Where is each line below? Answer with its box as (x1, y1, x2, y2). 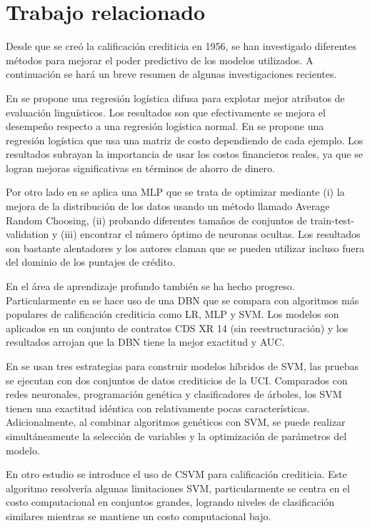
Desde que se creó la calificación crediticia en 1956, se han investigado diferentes (6, 39, 357, 54)
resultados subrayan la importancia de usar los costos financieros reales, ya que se (6, 146, 363, 161)
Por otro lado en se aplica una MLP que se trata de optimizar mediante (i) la (6, 184, 345, 199)
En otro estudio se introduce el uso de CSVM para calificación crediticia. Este (6, 467, 347, 482)
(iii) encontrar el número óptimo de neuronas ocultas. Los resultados (61, 226, 361, 241)
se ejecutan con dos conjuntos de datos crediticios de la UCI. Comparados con (6, 372, 348, 387)
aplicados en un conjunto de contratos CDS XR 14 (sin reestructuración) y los (6, 320, 349, 335)
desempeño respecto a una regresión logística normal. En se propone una (6, 119, 324, 134)
